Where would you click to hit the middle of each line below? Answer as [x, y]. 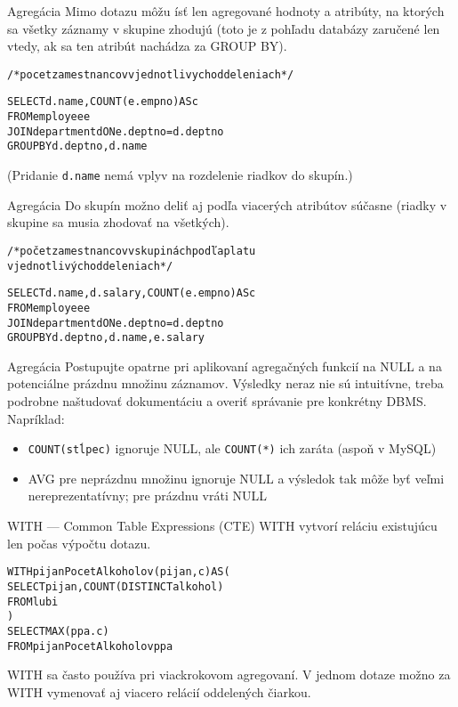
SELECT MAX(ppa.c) [58, 631]
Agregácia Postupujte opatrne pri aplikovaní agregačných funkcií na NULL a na [225, 366]
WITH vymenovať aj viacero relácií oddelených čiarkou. [159, 691]
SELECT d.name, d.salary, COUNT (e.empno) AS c [132, 293]
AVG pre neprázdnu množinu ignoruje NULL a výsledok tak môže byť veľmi [236, 478]
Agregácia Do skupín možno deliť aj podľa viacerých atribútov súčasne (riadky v [227, 204]
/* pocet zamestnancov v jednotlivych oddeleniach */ [151, 74]
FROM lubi [33, 601]
